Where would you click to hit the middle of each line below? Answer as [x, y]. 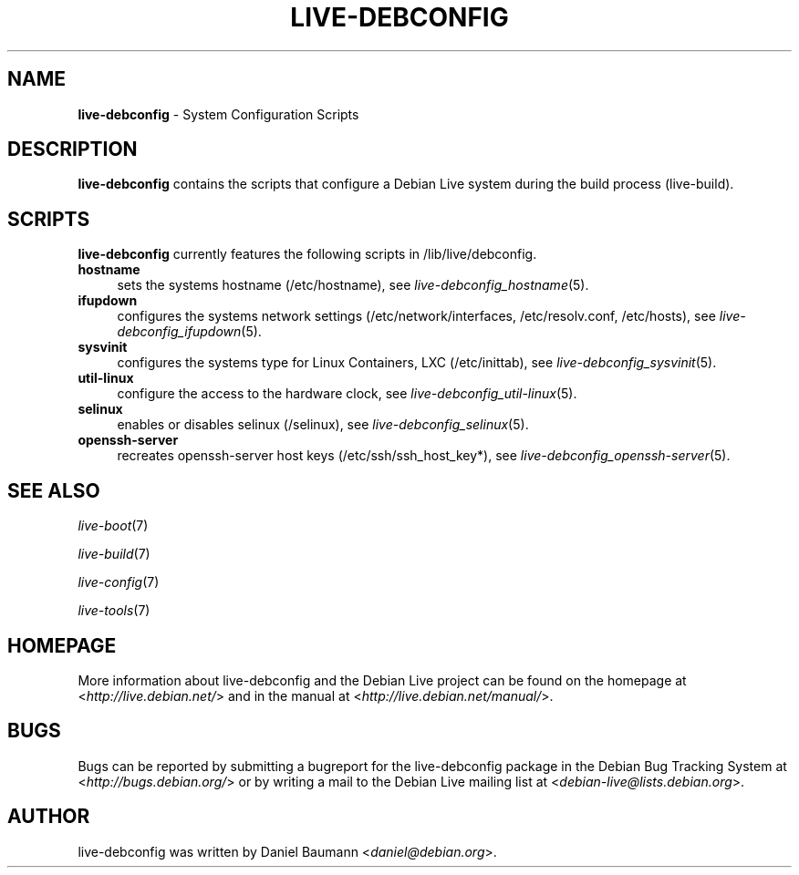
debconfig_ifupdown [179, 332]
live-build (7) [114, 554]
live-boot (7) [113, 526]
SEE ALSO [54, 490]
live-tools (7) [114, 611]
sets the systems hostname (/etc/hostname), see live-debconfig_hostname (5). [353, 285]
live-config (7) [119, 582]
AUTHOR [49, 817]
